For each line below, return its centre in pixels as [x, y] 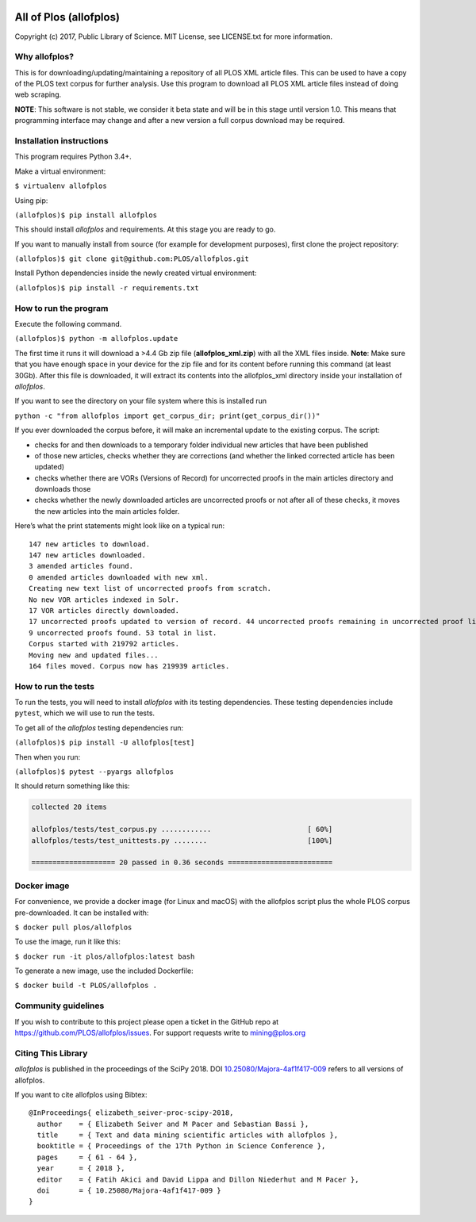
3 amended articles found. [81, 566]
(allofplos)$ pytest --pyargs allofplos [94, 772]
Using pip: [31, 200]
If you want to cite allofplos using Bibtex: [81, 1094]
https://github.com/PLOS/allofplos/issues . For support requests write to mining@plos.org [160, 1032]
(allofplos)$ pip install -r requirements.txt [107, 288]
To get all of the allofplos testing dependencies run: [99, 728]
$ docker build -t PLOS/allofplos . [86, 986]
